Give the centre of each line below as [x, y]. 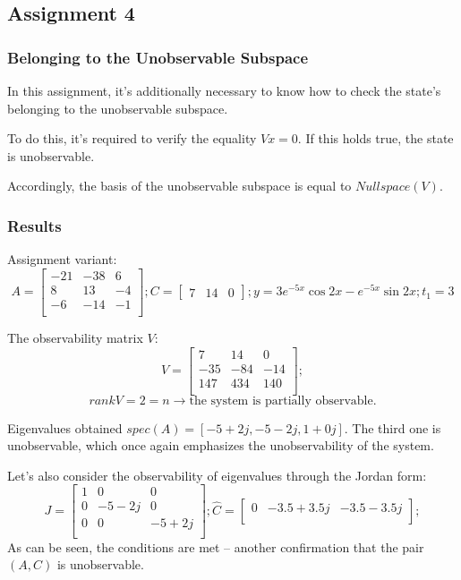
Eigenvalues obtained [65, 427]
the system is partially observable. [283, 401]
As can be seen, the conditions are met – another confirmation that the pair [216, 546]
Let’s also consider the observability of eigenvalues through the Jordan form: [217, 475]
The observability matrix [75, 337]
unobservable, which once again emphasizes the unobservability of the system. [221, 445]
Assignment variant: [62, 259]
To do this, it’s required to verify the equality [132, 138]
